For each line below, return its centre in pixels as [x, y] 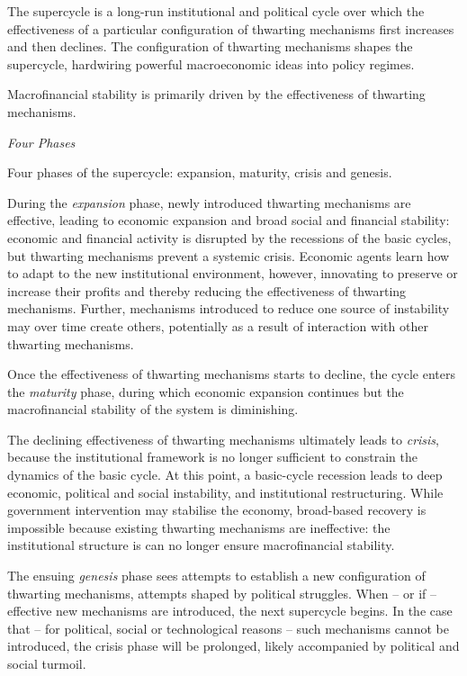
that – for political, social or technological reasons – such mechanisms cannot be [228, 628]
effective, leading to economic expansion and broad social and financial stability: [229, 220]
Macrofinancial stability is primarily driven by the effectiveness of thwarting [216, 94]
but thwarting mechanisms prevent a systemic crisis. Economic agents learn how [229, 255]
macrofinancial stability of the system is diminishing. [153, 409]
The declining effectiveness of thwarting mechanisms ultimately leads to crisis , [224, 439]
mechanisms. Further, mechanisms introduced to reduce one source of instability [229, 308]
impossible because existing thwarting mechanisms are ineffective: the [199, 527]
